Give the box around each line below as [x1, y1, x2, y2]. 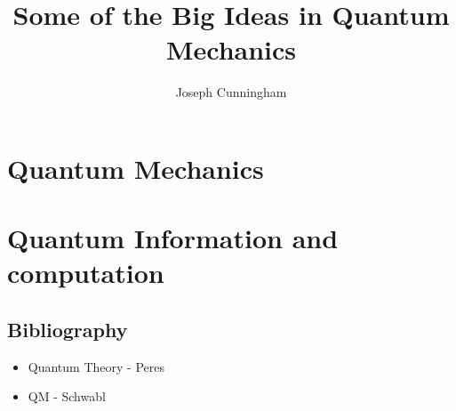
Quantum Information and [7, 220, 339, 256]
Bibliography [7, 316, 128, 343]
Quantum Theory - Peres [28, 357, 164, 375]
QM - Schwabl [28, 387, 106, 406]
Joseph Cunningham [175, 83, 287, 101]
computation [7, 254, 164, 291]
